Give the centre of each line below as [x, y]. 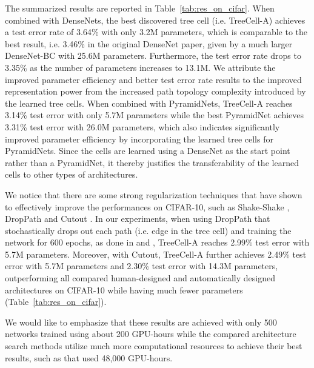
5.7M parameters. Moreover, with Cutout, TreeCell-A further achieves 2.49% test [156, 254]
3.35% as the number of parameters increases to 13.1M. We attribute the [140, 67]
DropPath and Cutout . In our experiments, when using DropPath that [138, 219]
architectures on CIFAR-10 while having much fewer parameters [124, 289]
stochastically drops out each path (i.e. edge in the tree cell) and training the [148, 230]
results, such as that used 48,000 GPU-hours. [89, 357]
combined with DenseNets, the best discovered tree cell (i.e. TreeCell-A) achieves [155, 20]
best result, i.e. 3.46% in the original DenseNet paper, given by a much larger [149, 43]
